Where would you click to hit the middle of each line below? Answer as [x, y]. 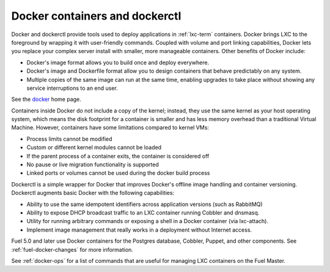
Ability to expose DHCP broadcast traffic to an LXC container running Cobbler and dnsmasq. [143, 212]
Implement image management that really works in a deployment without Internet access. [139, 230]
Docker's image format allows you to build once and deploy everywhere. [118, 62]
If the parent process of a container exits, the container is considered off [118, 156]
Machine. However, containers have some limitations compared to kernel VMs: [110, 128]
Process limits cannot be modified [69, 139]
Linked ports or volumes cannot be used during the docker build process [118, 173]
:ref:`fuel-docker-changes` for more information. [72, 249]
